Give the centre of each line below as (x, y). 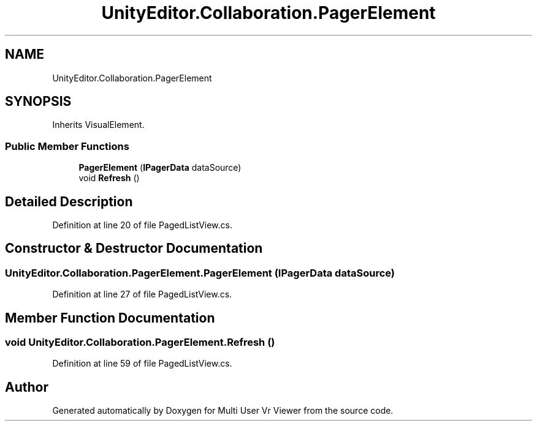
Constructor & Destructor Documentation (134, 248)
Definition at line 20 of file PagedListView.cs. (142, 225)
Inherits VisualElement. (98, 125)
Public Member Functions (67, 146)
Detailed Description (69, 201)
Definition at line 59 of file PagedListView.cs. (142, 364)
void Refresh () (109, 178)
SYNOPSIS (38, 102)
